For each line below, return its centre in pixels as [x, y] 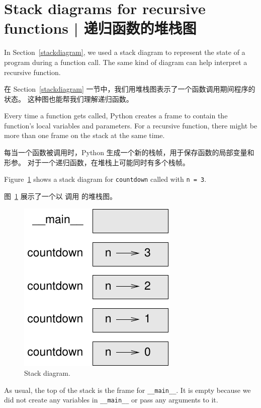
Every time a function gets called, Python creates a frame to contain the [116, 116]
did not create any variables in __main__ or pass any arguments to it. [111, 400]
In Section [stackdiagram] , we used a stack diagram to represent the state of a [125, 52]
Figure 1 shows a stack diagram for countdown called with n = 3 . [105, 179]
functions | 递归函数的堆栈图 [100, 28]
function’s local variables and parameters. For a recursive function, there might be [131, 125]
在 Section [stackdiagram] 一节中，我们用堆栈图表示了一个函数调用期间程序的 [130, 89]
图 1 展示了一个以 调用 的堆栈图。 [60, 196]
